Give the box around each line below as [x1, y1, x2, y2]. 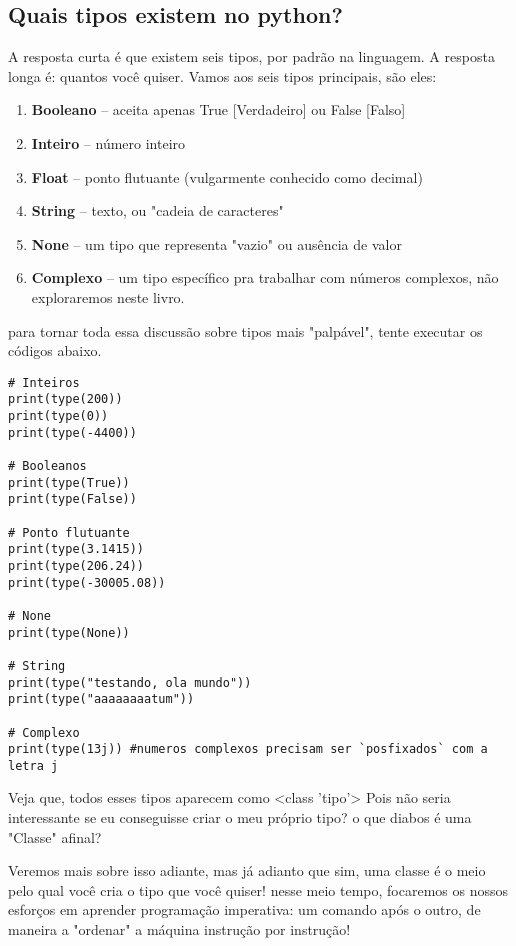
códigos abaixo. [8, 340, 102, 361]
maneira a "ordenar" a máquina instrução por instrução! [8, 919, 351, 940]
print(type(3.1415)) [8, 542, 145, 557]
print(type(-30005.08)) [8, 575, 166, 590]
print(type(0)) [8, 409, 109, 424]
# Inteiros [8, 375, 80, 390]
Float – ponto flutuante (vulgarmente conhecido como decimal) [31, 166, 423, 187]
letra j [8, 758, 59, 773]
